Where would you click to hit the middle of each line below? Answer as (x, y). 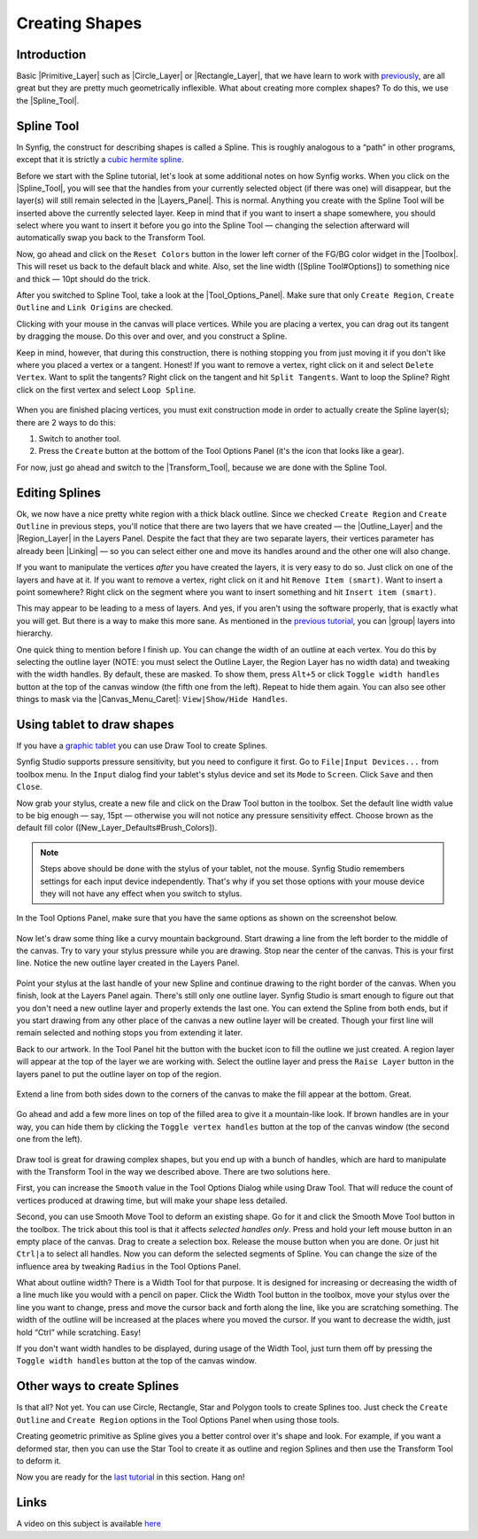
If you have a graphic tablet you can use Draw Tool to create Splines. (142, 746)
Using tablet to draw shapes (95, 724)
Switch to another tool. (80, 438)
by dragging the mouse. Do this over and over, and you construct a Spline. (152, 336)
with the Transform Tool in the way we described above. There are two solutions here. (173, 1171)
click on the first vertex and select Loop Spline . (106, 389)
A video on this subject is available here (89, 1524)
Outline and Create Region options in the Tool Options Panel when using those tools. (178, 1419)
